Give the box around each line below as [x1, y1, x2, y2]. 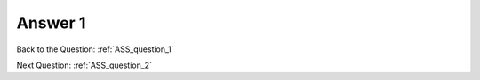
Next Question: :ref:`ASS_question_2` [16, 60, 153, 70]
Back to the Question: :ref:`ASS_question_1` [16, 44, 174, 55]
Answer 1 [16, 13, 86, 33]
